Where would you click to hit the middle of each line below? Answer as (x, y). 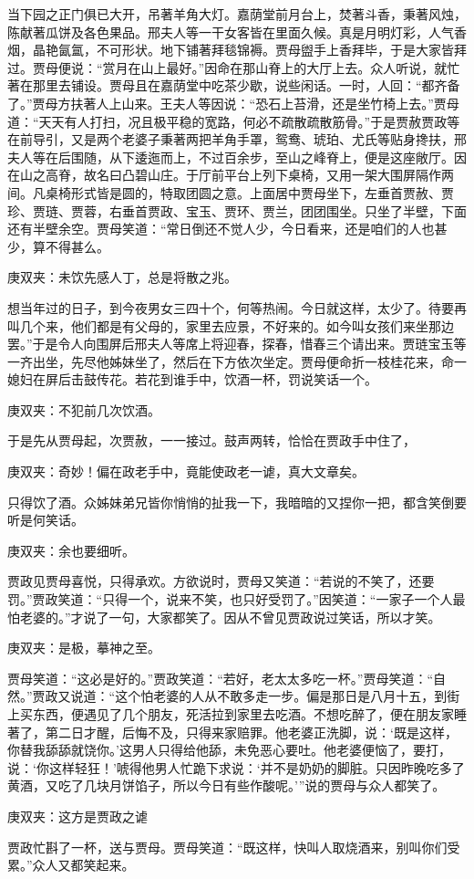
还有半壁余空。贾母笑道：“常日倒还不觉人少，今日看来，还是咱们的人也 (221, 229)
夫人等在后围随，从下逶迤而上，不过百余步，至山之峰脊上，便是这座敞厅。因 (237, 157)
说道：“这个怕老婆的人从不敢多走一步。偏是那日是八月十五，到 (259, 696)
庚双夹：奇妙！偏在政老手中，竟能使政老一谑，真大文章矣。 (186, 471)
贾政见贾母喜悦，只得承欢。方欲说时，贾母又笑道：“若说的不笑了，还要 (221, 581)
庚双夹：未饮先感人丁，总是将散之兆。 (122, 277)
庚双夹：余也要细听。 (71, 550)
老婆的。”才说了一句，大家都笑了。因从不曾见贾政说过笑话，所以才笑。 (230, 617)
